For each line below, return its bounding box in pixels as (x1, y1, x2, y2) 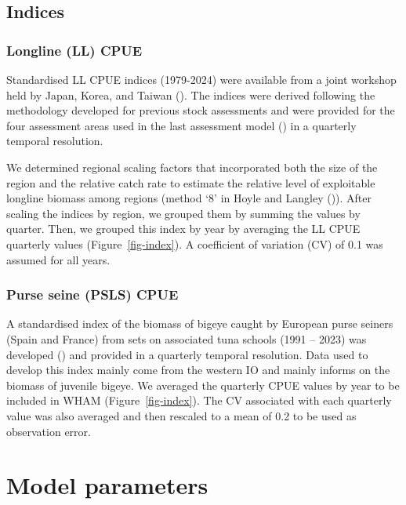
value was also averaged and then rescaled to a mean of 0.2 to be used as (6, 407, 357, 423)
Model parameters (6, 469, 208, 501)
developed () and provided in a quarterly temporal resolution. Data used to (6, 346, 368, 362)
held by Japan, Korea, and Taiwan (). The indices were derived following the (6, 86, 375, 103)
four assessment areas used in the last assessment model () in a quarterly (6, 117, 357, 133)
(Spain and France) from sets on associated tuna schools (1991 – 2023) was (6, 330, 367, 347)
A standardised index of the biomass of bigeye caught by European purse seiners (6, 315, 393, 332)
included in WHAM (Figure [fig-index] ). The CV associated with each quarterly (6, 392, 392, 409)
